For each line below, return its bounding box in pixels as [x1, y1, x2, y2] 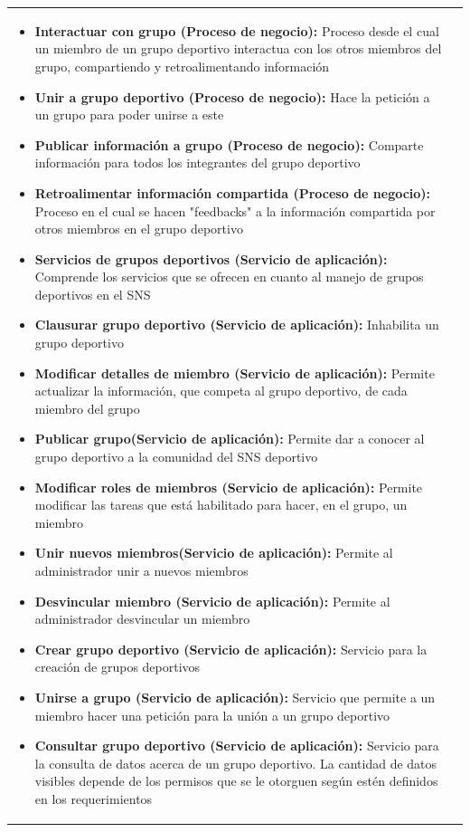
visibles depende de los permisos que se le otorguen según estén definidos [34, 771, 438, 790]
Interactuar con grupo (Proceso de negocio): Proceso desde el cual [34, 21, 439, 40]
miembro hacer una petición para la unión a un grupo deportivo [34, 705, 390, 724]
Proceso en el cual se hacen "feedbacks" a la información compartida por [34, 201, 436, 220]
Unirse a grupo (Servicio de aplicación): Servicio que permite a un [34, 687, 436, 706]
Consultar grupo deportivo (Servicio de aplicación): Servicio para [34, 736, 439, 755]
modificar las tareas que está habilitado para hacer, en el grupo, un [34, 495, 408, 514]
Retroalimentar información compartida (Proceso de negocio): [34, 183, 431, 202]
